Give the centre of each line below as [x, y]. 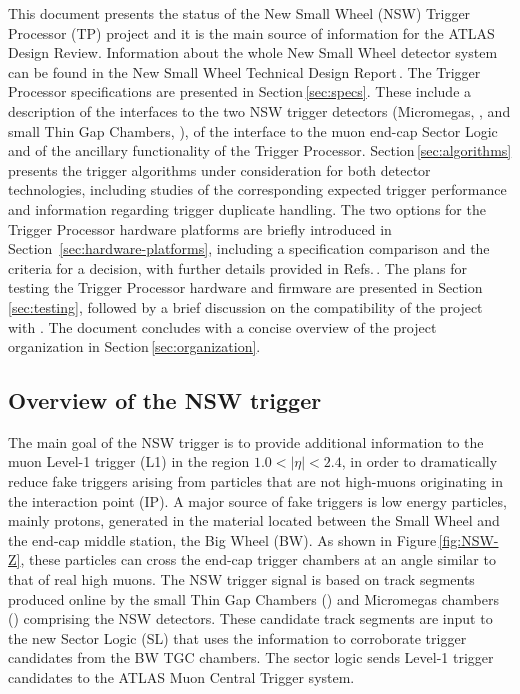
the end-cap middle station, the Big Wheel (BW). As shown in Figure [222, 539]
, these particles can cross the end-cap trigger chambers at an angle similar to [258, 559]
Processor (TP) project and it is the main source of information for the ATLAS [251, 32]
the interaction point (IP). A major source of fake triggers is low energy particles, [257, 500]
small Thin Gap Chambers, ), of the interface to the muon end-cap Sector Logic [253, 130]
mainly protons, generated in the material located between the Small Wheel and [254, 520]
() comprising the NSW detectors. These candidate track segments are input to [250, 618]
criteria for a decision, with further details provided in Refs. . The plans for [237, 267]
